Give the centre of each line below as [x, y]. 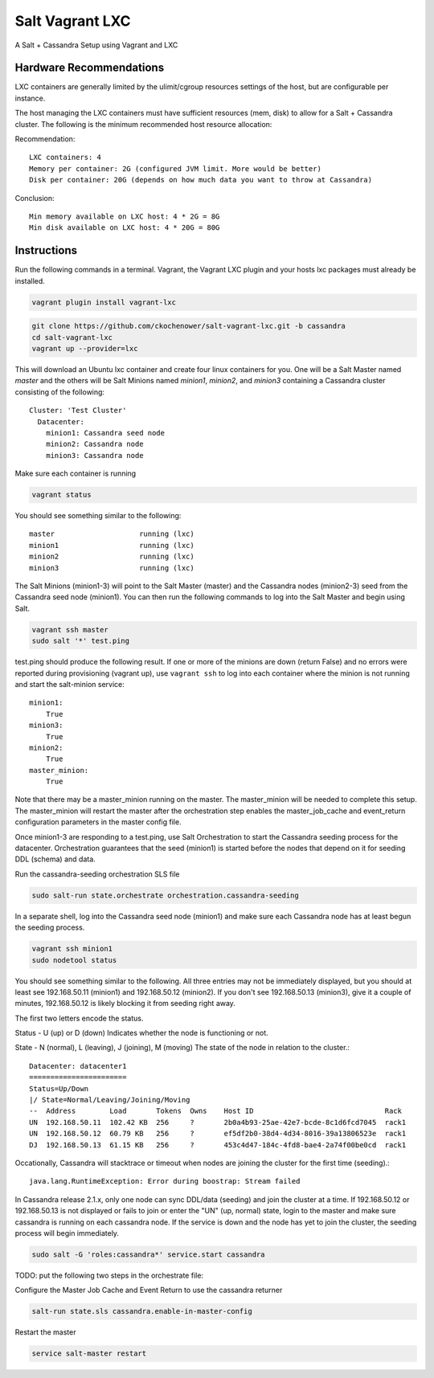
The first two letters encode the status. [79, 1018]
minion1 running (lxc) [112, 545]
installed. [30, 280]
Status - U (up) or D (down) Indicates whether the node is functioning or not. [141, 1033]
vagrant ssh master [70, 630]
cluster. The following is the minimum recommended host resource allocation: [143, 124]
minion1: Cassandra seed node [105, 433]
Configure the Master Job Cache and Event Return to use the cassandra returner [149, 1290]
